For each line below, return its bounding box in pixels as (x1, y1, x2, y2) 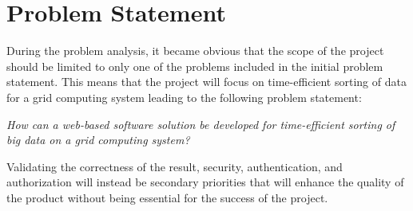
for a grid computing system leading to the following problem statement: (6, 88, 362, 105)
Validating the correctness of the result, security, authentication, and (6, 158, 343, 174)
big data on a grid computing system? (6, 131, 190, 148)
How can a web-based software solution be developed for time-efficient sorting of (6, 115, 395, 132)
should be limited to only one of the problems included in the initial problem (6, 57, 383, 74)
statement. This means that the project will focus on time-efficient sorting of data (6, 73, 407, 90)
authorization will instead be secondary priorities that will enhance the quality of (6, 174, 404, 190)
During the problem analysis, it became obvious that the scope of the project (6, 42, 384, 59)
